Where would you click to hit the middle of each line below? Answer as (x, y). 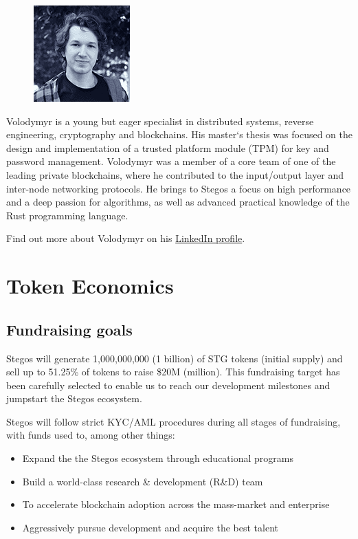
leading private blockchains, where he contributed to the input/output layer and (175, 174)
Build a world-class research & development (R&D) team (143, 481)
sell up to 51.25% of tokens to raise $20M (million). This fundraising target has (173, 372)
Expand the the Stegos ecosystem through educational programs (158, 458)
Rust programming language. (67, 215)
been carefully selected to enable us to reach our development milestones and (168, 385)
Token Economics (90, 286)
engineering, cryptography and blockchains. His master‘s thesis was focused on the (179, 134)
